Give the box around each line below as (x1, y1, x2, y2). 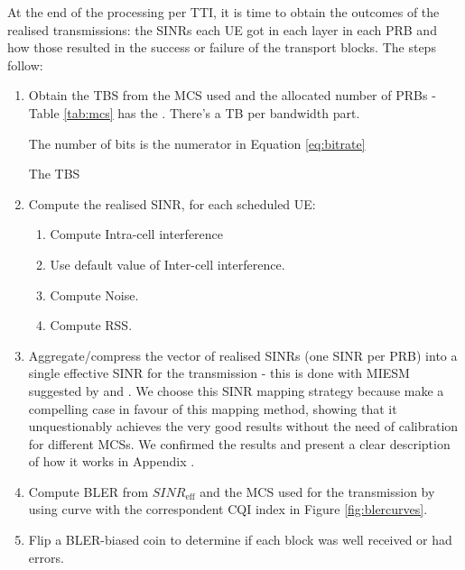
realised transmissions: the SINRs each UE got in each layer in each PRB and (7, 20, 437, 39)
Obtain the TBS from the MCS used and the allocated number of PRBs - (28, 86, 436, 105)
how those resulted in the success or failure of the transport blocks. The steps (7, 38, 436, 57)
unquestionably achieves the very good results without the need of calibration (28, 417, 459, 436)
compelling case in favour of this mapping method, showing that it (28, 399, 397, 418)
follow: (7, 55, 43, 74)
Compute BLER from (28, 482, 149, 501)
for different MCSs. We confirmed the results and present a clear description (28, 434, 451, 453)
